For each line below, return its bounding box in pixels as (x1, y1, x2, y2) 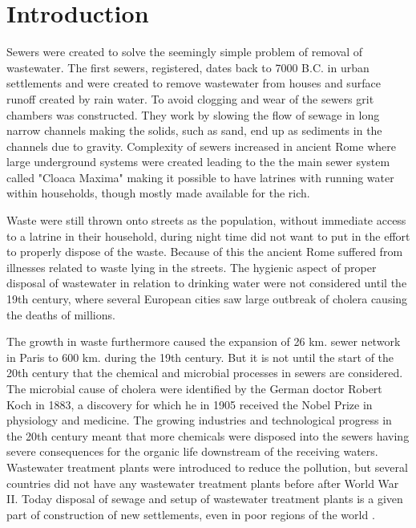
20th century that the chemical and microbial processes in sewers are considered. (6, 364, 403, 381)
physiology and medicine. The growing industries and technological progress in (6, 412, 392, 428)
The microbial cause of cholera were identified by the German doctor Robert (6, 380, 382, 396)
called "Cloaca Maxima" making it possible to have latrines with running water (6, 169, 394, 185)
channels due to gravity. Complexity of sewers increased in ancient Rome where (6, 137, 396, 154)
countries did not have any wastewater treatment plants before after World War (6, 474, 399, 491)
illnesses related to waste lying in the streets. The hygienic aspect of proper (6, 258, 377, 275)
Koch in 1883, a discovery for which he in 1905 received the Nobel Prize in (6, 396, 373, 412)
